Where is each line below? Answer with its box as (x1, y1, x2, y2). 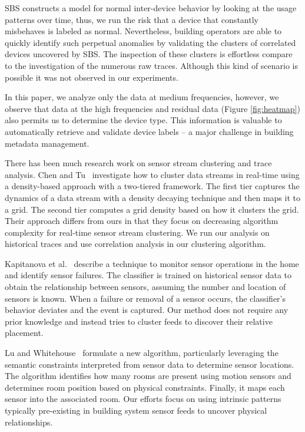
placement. (5, 327, 44, 339)
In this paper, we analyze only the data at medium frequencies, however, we (5, 91, 279, 103)
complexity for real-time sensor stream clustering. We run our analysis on (5, 226, 270, 238)
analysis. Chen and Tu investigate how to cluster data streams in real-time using (5, 168, 300, 180)
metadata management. (5, 137, 89, 149)
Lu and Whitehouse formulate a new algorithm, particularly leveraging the (5, 347, 279, 359)
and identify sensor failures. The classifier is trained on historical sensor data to (5, 269, 292, 281)
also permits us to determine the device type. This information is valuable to (5, 114, 282, 126)
